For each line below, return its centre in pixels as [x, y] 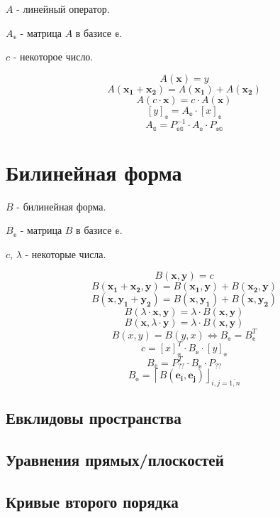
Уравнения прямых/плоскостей [115, 460]
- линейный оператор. [63, 9]
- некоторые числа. [66, 254]
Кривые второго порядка [92, 501]
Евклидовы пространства [94, 418]
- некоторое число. [53, 57]
